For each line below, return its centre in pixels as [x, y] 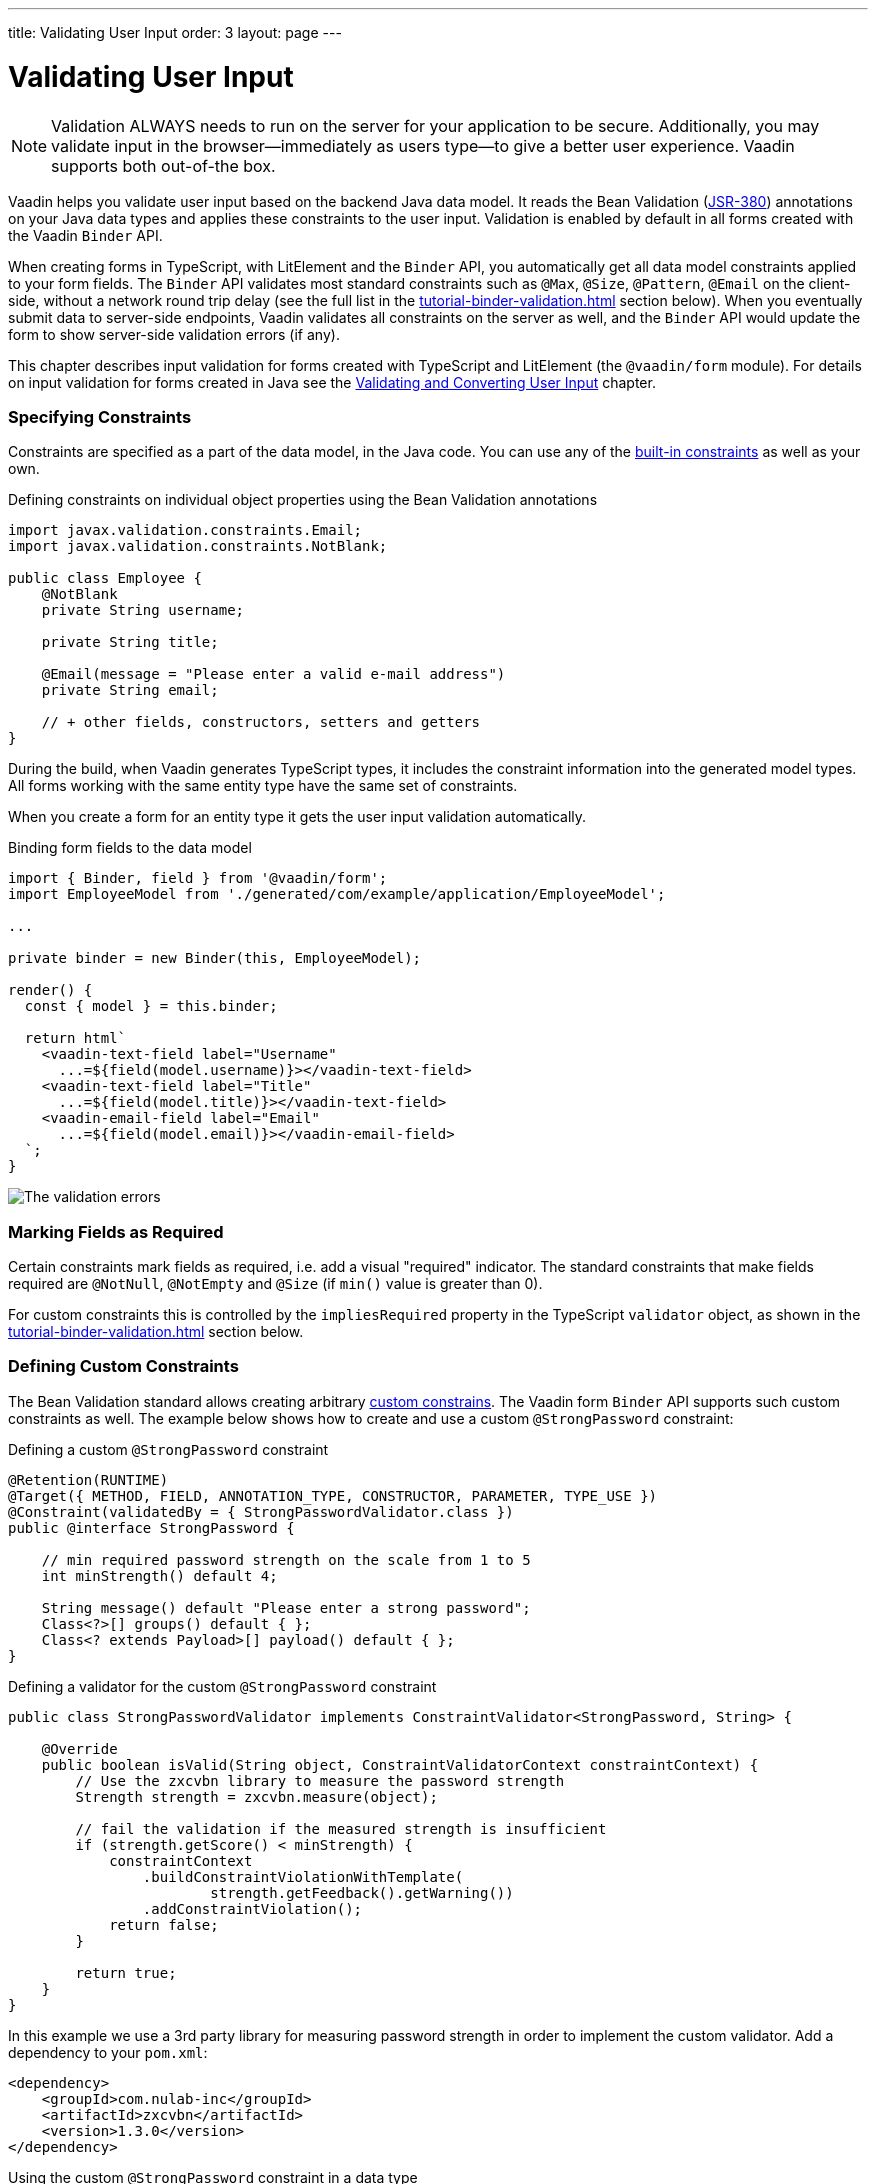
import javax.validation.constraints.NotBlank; [198, 546]
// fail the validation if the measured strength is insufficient [341, 1828]
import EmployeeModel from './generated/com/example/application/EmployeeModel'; [337, 894]
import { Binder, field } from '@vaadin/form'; [198, 878]
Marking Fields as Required [116, 1231]
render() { [50, 990]
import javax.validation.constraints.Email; [185, 530]
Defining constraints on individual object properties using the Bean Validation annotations [303, 500]
